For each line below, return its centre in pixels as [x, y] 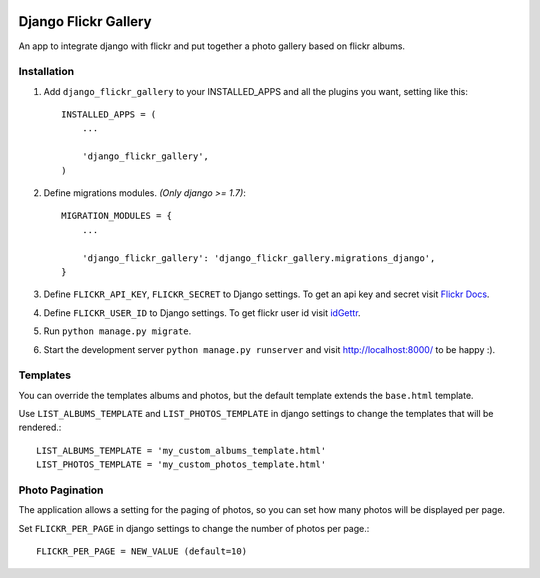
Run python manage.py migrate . [117, 331]
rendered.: [40, 427]
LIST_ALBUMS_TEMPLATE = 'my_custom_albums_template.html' [181, 450]
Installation [46, 72]
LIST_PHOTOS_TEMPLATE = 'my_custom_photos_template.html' [181, 464]
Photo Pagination [61, 490]
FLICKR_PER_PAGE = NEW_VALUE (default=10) [142, 551]
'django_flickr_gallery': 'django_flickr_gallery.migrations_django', [258, 258]
